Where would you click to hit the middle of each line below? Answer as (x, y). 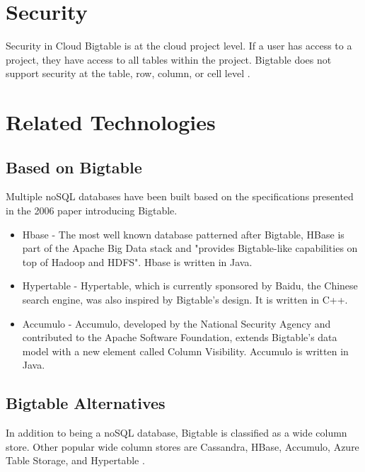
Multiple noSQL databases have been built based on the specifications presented (180, 196)
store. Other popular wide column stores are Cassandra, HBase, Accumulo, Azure (182, 446)
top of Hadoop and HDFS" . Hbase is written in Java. (137, 261)
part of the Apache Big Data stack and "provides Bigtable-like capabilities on (190, 248)
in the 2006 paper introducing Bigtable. (92, 211)
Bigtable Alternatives (86, 403)
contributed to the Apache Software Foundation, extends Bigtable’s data (180, 337)
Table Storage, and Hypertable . (75, 460)
